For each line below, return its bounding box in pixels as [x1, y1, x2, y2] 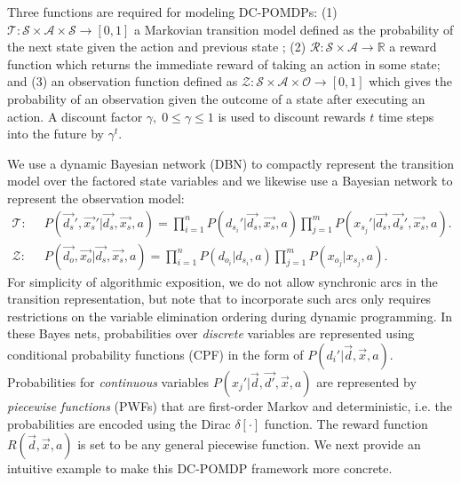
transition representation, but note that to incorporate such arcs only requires [7, 289, 432, 308]
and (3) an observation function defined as [7, 72, 238, 91]
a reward [389, 37, 437, 56]
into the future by [7, 124, 104, 143]
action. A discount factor [7, 107, 143, 125]
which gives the [369, 72, 453, 91]
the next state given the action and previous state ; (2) [7, 37, 306, 56]
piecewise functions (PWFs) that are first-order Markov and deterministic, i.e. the [7, 396, 453, 415]
